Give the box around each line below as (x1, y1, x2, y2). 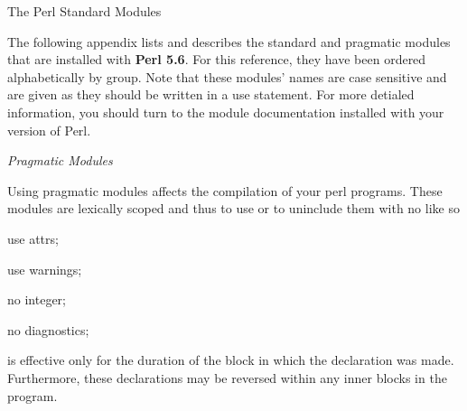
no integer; (7, 290, 66, 309)
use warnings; (7, 259, 82, 278)
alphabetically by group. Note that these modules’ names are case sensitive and (7, 67, 447, 86)
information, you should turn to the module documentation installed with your (7, 102, 444, 121)
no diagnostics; (7, 320, 89, 339)
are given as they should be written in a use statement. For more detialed (7, 85, 415, 104)
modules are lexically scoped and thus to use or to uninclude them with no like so (7, 199, 460, 218)
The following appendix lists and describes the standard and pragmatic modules (7, 32, 451, 51)
